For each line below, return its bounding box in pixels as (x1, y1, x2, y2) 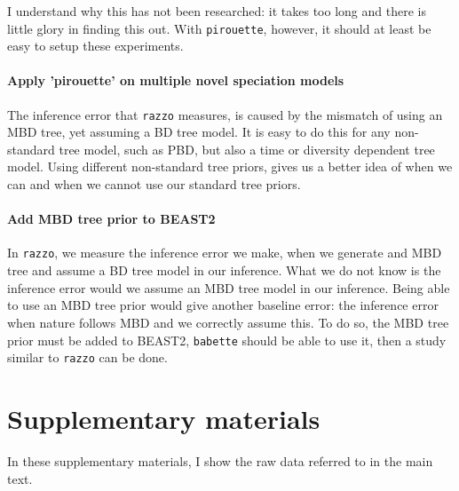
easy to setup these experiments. (7, 36, 184, 55)
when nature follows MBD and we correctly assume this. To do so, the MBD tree (7, 313, 449, 331)
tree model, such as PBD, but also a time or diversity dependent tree (59, 139, 435, 158)
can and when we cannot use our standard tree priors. (7, 175, 301, 194)
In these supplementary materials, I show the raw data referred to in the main (7, 451, 433, 470)
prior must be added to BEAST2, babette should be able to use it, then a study (7, 330, 447, 349)
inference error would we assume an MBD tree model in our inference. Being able (7, 278, 450, 297)
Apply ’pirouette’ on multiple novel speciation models (7, 71, 344, 90)
